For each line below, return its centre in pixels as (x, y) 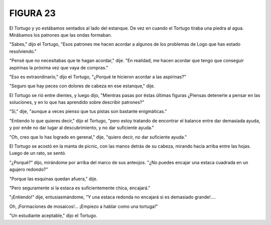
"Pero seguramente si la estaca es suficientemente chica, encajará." (80, 188)
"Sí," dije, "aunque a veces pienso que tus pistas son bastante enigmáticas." (88, 111)
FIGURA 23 (33, 13)
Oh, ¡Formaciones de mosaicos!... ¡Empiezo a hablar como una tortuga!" (84, 206)
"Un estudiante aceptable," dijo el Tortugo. (53, 215)
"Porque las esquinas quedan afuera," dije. (53, 179)
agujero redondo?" (29, 170)
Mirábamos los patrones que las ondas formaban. (61, 35)
